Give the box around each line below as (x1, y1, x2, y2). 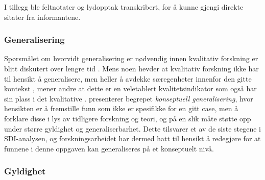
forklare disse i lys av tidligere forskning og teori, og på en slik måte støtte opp (4, 113, 251, 123)
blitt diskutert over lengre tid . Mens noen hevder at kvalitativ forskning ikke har (4, 63, 259, 73)
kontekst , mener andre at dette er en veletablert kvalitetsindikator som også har (4, 83, 257, 94)
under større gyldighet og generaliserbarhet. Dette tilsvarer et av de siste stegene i (4, 123, 261, 134)
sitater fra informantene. (4, 11, 81, 22)
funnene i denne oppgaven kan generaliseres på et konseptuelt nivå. (4, 143, 214, 153)
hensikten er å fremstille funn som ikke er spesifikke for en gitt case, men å (4, 103, 238, 114)
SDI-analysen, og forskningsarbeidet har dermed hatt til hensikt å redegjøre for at (4, 133, 261, 144)
